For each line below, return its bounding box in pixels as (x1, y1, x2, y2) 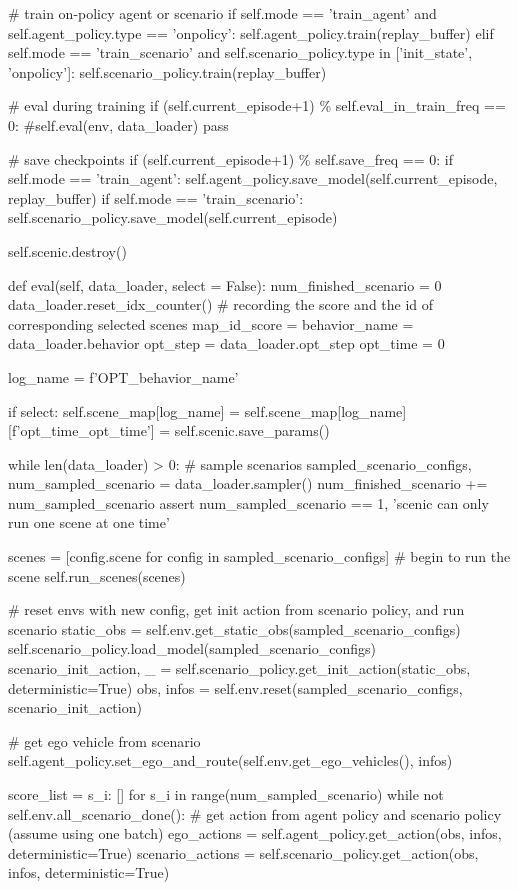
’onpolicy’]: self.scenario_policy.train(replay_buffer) (8, 61, 327, 82)
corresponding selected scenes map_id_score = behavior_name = (8, 313, 414, 334)
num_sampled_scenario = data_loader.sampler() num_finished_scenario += (8, 473, 488, 494)
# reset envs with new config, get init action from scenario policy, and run (8, 599, 465, 620)
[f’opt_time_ (8, 420, 89, 441)
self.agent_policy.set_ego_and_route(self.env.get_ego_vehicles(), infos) (8, 750, 453, 771)
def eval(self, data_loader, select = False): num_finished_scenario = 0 (8, 274, 442, 295)
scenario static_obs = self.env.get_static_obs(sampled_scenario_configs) (8, 618, 461, 639)
